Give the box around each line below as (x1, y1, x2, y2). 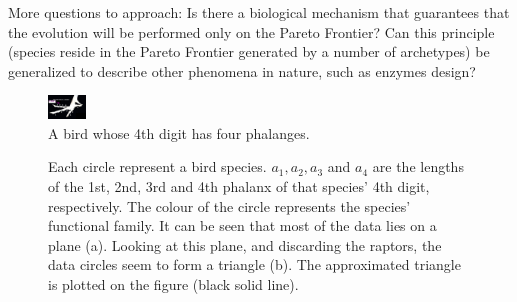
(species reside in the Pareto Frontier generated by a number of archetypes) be (8, 41, 490, 62)
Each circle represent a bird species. (48, 156, 267, 177)
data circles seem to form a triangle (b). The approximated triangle (48, 254, 461, 275)
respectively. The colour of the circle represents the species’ (48, 195, 411, 216)
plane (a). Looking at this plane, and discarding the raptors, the (48, 234, 442, 255)
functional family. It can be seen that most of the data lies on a (48, 215, 437, 236)
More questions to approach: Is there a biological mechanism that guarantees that (8, 2, 510, 22)
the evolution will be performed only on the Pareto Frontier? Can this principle (8, 21, 495, 42)
